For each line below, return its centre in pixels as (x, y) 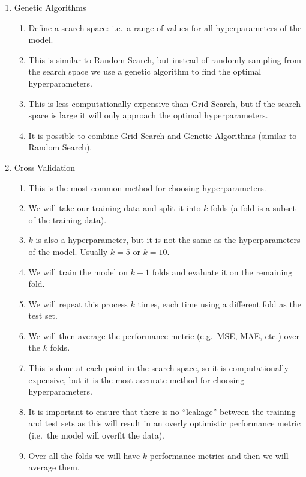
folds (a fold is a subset (253, 208)
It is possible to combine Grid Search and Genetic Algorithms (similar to (163, 135)
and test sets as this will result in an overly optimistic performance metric (164, 423)
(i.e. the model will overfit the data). (96, 435)
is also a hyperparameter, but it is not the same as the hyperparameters (168, 240)
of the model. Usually (68, 251)
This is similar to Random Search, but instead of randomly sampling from (165, 59)
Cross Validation (45, 167)
